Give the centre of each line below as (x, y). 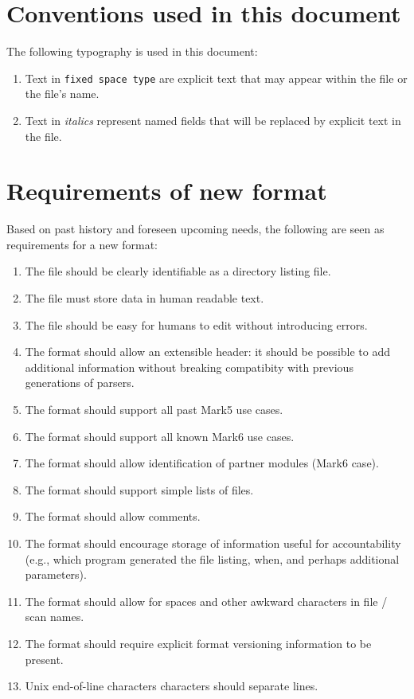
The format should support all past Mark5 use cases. (154, 410)
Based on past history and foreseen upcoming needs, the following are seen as (195, 229)
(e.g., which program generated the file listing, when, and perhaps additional (212, 558)
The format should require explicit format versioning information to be (198, 643)
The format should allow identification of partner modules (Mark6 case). (202, 463)
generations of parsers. (80, 383)
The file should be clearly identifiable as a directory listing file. (178, 271)
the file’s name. (62, 94)
